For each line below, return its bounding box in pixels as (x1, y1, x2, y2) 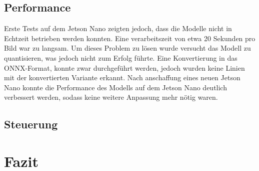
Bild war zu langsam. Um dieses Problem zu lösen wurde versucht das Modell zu (4, 43, 251, 53)
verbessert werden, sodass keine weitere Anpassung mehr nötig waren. (4, 92, 218, 102)
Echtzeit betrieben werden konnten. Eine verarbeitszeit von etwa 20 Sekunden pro (4, 33, 255, 43)
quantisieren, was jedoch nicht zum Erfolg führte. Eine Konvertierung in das (4, 52, 237, 63)
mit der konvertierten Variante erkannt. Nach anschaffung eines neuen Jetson (4, 72, 240, 83)
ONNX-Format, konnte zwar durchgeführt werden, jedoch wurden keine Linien (4, 62, 245, 73)
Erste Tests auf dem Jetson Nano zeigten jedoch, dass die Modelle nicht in (4, 23, 232, 34)
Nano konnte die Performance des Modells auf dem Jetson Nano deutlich (4, 82, 227, 92)
